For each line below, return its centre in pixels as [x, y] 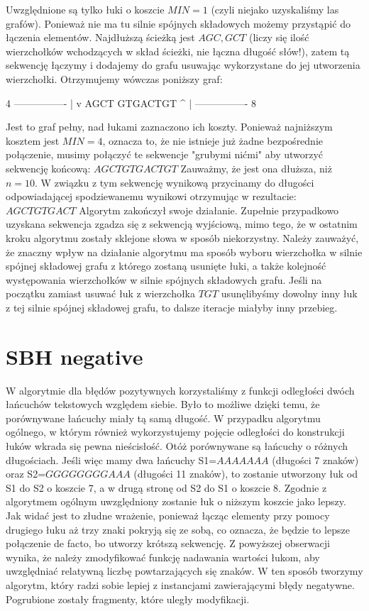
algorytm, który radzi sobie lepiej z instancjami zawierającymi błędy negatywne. [180, 584]
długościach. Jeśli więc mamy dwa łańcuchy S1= [111, 459]
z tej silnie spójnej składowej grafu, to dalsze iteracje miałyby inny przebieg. [172, 307]
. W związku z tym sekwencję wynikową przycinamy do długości [175, 182]
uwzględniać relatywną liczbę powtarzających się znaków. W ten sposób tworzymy [184, 571]
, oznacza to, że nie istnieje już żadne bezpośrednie [213, 140]
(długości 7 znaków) [315, 459]
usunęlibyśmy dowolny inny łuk [289, 293]
